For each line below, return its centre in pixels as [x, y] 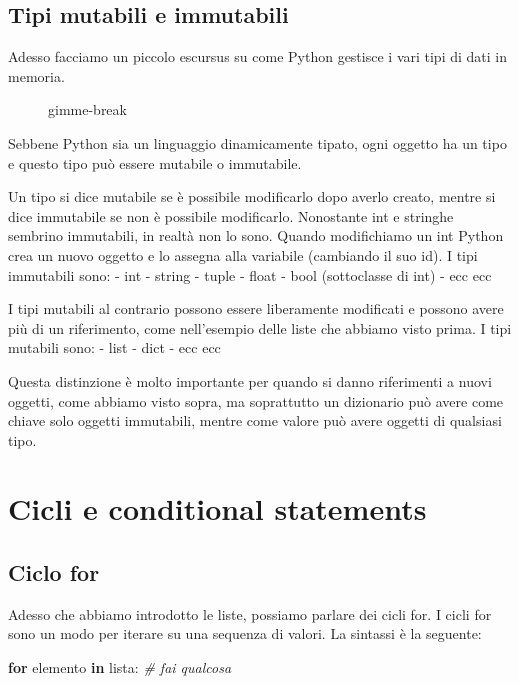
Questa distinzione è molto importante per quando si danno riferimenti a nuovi [250, 380]
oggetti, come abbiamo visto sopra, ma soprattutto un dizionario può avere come [256, 400]
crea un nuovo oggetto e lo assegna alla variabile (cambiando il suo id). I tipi [243, 254]
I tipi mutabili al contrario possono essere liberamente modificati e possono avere [256, 308]
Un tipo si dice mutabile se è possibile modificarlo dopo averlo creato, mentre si [252, 196]
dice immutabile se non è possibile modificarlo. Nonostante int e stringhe [231, 215]
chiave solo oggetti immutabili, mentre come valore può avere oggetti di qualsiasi [255, 420]
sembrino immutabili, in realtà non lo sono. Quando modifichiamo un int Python [256, 235]
